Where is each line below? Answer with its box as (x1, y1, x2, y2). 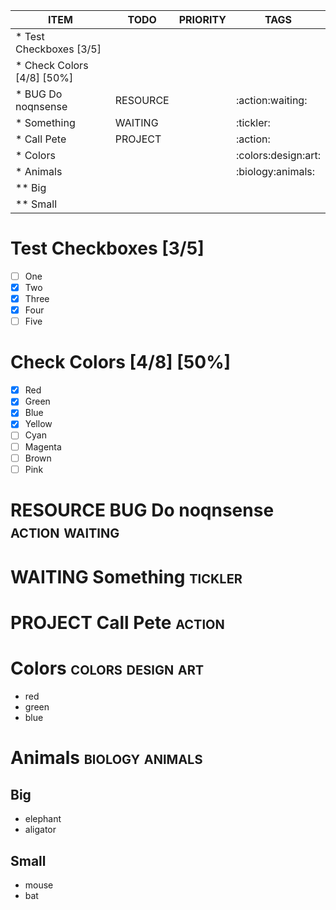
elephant (24, 813, 62, 825)
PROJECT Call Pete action (10, 612, 225, 634)
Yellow (24, 418, 53, 430)
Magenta (24, 440, 62, 453)
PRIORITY (178, 13, 227, 26)
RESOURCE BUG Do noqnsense (10, 499, 275, 521)
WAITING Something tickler (10, 566, 243, 589)
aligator (24, 824, 57, 836)
